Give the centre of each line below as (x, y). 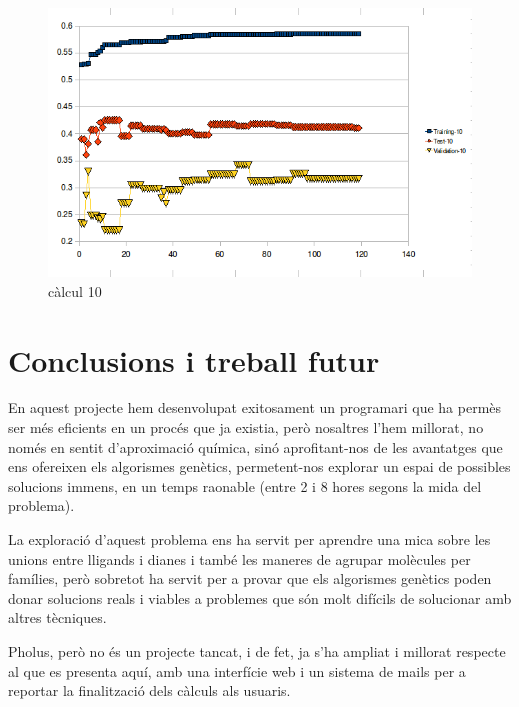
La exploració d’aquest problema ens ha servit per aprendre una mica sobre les (249, 539)
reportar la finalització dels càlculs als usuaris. (149, 690)
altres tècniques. (57, 617)
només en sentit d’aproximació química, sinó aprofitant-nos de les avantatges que (255, 446)
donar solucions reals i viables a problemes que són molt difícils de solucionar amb (260, 597)
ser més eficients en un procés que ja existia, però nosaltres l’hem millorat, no (246, 427)
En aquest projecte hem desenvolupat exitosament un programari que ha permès (255, 407)
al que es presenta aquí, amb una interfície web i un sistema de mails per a (237, 670)
